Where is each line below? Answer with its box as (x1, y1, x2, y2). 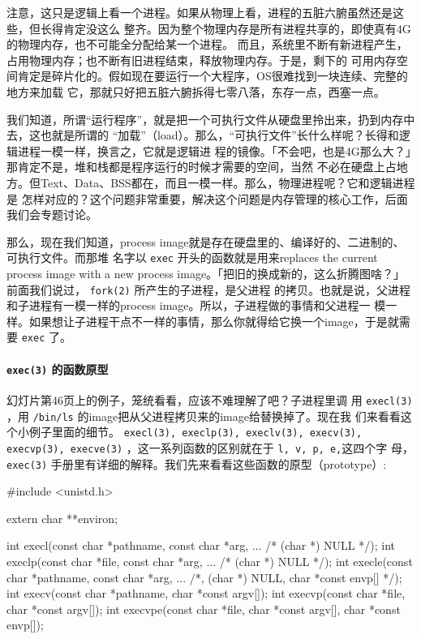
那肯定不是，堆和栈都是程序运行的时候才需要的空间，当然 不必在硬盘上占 (6, 158, 397, 175)
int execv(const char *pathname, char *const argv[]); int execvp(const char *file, (6, 585, 406, 602)
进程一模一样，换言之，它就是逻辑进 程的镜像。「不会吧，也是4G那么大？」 (17, 142, 411, 159)
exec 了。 (21, 328, 71, 345)
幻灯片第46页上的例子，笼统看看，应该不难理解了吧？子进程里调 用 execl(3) (6, 391, 413, 408)
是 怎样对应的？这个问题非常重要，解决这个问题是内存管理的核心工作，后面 (6, 190, 408, 207)
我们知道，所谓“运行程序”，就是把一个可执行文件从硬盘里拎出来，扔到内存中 (6, 110, 415, 127)
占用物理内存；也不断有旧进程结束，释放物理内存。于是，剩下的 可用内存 (6, 51, 397, 68)
